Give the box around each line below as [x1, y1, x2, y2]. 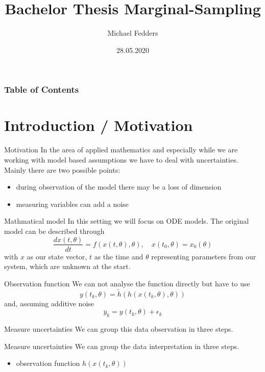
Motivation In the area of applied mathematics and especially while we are [4, 144, 238, 155]
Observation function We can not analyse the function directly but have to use [4, 278, 250, 288]
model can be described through [4, 225, 105, 236]
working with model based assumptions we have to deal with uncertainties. [4, 154, 238, 165]
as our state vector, [27, 251, 87, 261]
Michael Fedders [107, 28, 158, 38]
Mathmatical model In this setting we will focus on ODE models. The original [4, 216, 249, 226]
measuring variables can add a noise [16, 198, 129, 209]
